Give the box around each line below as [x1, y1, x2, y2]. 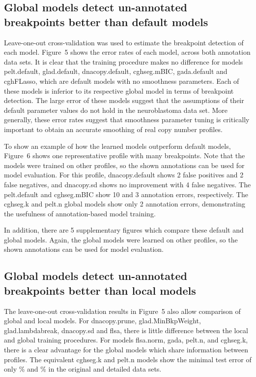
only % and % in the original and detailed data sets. [4, 364, 162, 374]
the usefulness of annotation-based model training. [4, 208, 156, 218]
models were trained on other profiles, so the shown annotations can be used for [4, 160, 245, 170]
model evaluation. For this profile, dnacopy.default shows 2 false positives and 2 [4, 170, 244, 180]
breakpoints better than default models [4, 14, 208, 29]
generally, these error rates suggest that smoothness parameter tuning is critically [4, 114, 250, 125]
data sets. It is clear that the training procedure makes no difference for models [4, 56, 243, 67]
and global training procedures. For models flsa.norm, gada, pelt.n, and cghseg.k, [4, 335, 248, 345]
